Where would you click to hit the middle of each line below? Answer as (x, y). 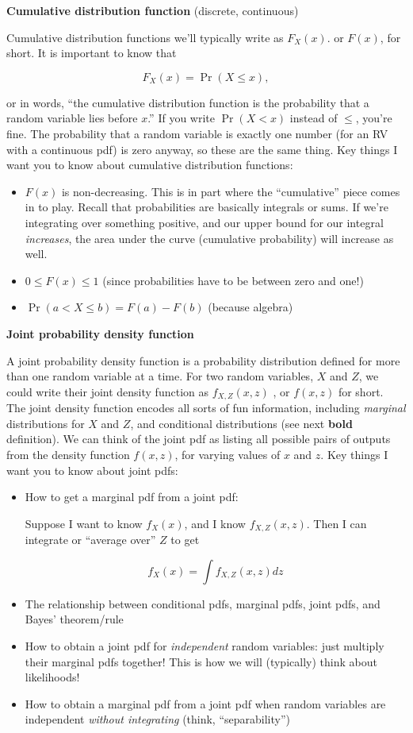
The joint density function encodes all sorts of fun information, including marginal (206, 408)
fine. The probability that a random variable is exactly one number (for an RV (197, 133)
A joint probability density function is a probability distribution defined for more (203, 360)
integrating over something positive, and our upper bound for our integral (204, 222)
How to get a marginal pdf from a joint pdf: (132, 497)
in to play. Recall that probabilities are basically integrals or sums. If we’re (206, 207)
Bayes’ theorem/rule (74, 619)
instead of (314, 118)
